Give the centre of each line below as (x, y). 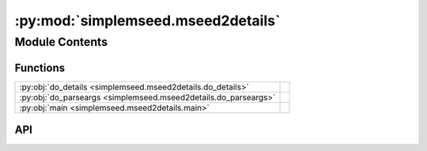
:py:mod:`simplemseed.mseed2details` (147, 21)
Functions (40, 68)
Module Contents (61, 42)
